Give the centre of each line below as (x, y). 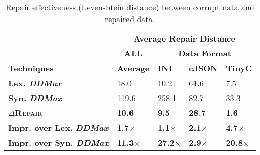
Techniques (31, 68)
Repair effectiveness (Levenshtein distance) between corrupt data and (130, 7)
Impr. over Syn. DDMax (59, 142)
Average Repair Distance (184, 38)
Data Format (205, 53)
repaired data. (130, 19)
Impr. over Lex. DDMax (58, 128)
